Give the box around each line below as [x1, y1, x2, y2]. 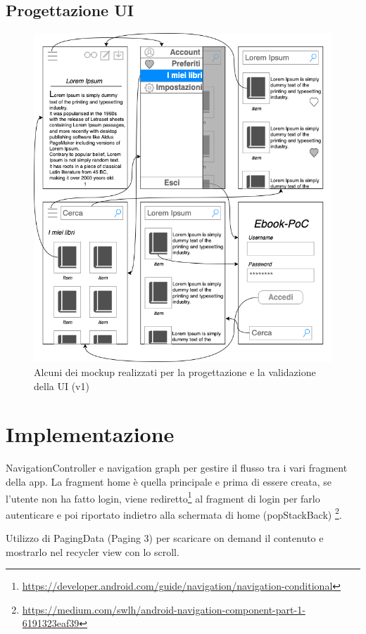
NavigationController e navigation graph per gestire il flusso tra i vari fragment [6, 460, 348, 475]
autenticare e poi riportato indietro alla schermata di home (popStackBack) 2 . [6, 505, 342, 522]
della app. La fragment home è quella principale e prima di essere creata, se [6, 474, 332, 489]
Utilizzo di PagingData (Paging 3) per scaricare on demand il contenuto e [6, 531, 324, 545]
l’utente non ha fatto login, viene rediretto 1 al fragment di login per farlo [6, 489, 320, 505]
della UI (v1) [34, 378, 89, 393]
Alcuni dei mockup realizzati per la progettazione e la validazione [34, 365, 316, 380]
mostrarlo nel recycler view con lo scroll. [6, 544, 179, 559]
